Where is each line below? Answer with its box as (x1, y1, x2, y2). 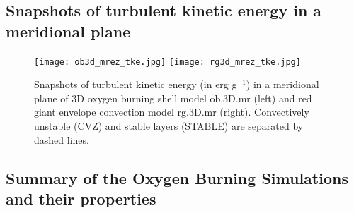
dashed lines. (34, 132, 89, 147)
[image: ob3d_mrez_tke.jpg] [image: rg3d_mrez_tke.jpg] (34, 56, 301, 67)
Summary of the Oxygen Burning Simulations (6, 166, 348, 188)
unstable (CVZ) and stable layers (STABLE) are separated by (34, 118, 304, 133)
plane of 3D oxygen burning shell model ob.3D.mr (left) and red (34, 90, 312, 105)
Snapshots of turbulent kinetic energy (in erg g (34, 77, 237, 92)
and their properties (6, 188, 156, 209)
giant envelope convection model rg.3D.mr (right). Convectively (34, 104, 309, 119)
